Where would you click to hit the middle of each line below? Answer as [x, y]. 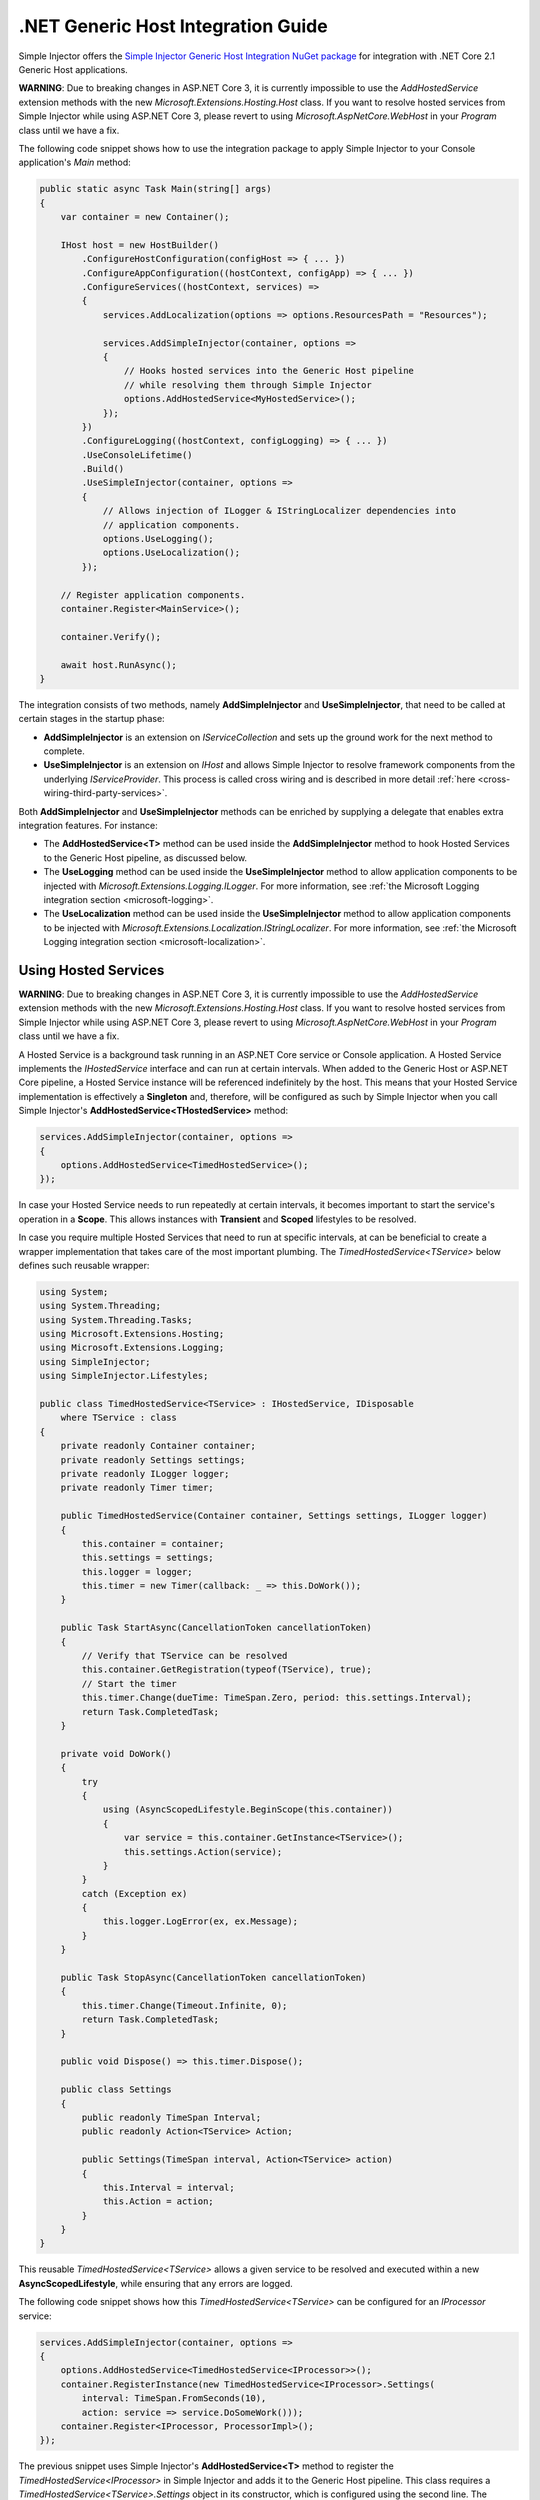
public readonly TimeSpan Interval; [171, 2117]
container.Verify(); [111, 636]
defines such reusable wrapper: [84, 1265]
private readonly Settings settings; [153, 1459]
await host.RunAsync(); [118, 664]
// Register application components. [153, 594]
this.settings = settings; [147, 1558]
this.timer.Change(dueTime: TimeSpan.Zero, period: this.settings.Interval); [276, 1698]
